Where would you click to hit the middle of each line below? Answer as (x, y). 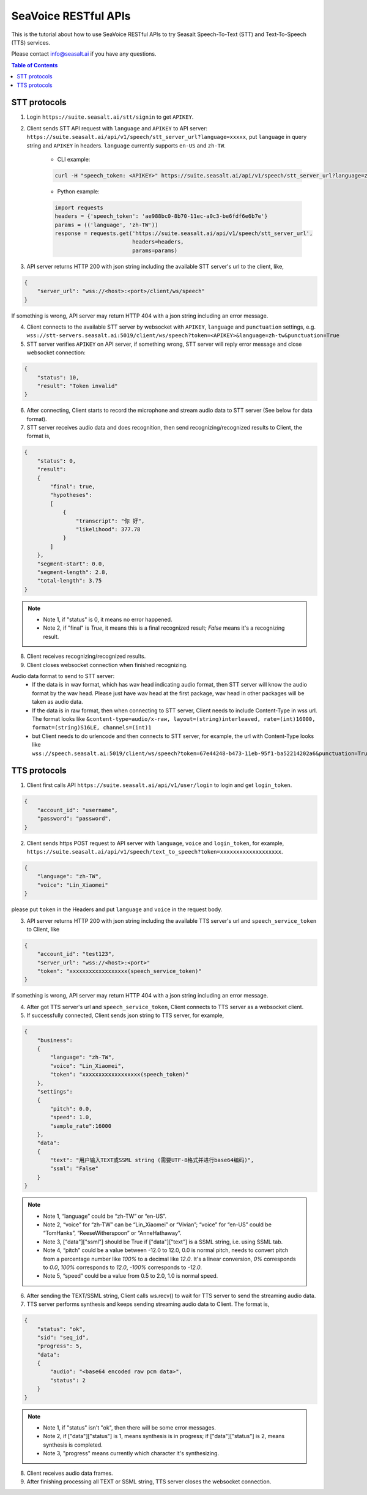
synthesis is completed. (73, 1445)
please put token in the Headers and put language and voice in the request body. (117, 909)
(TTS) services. (31, 42)
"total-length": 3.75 (69, 581)
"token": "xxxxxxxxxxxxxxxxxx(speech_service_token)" (119, 971)
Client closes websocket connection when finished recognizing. (107, 665)
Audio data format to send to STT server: (63, 676)
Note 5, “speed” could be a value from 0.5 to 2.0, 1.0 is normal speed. (131, 1276)
